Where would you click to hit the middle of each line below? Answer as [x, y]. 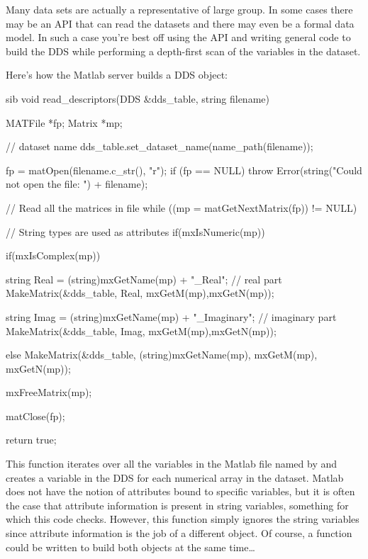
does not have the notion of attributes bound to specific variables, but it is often [180, 491]
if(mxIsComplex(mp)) [53, 255]
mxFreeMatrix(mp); [49, 392]
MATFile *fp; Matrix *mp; [64, 122]
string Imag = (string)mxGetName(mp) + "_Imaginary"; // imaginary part [171, 316]
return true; [31, 440]
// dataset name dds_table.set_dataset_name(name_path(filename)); [160, 146]
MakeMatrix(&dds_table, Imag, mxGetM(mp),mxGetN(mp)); [141, 331]
